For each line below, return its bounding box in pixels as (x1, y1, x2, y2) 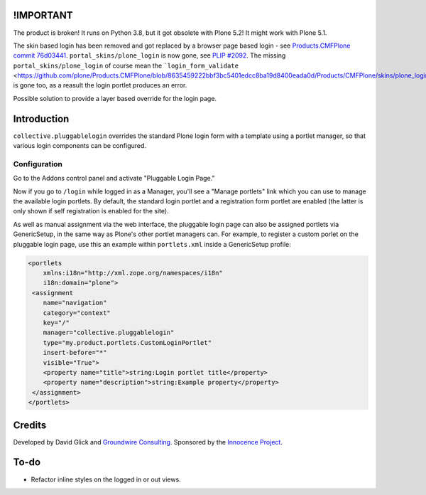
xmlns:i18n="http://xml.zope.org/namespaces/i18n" (43, 269, 223, 277)
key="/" (43, 319, 70, 326)
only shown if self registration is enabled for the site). (13, 207, 170, 215)
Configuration (13, 159, 63, 169)
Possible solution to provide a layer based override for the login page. (13, 94, 217, 102)
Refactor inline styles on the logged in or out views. (31, 475, 181, 484)
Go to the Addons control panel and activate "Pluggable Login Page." (13, 174, 216, 183)
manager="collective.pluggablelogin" (43, 329, 175, 337)
